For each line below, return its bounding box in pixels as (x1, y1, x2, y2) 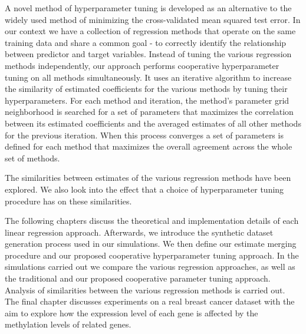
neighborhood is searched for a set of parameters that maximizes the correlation (5, 105, 294, 118)
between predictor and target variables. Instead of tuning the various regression (5, 48, 292, 60)
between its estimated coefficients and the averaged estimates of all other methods (5, 117, 301, 129)
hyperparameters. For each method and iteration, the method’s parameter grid (5, 94, 289, 106)
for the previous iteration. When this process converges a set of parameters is (5, 128, 284, 141)
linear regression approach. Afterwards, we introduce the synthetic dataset (5, 226, 274, 238)
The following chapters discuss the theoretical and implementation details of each (5, 214, 299, 227)
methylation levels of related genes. (5, 318, 131, 330)
